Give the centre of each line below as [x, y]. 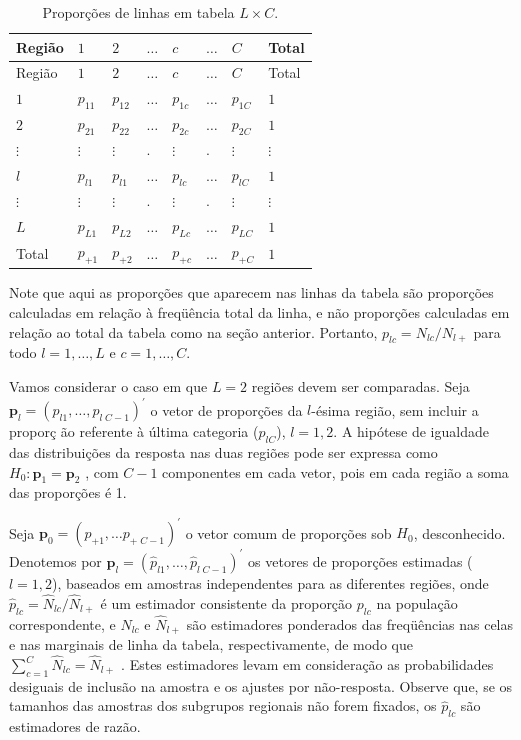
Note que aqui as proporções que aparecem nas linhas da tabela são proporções [251, 292]
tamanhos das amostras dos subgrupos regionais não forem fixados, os [223, 705]
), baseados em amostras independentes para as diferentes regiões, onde [270, 582]
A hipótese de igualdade [415, 431]
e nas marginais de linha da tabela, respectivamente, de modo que [211, 644]
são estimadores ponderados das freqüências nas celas [350, 623]
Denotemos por [55, 560]
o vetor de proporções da [226, 409]
